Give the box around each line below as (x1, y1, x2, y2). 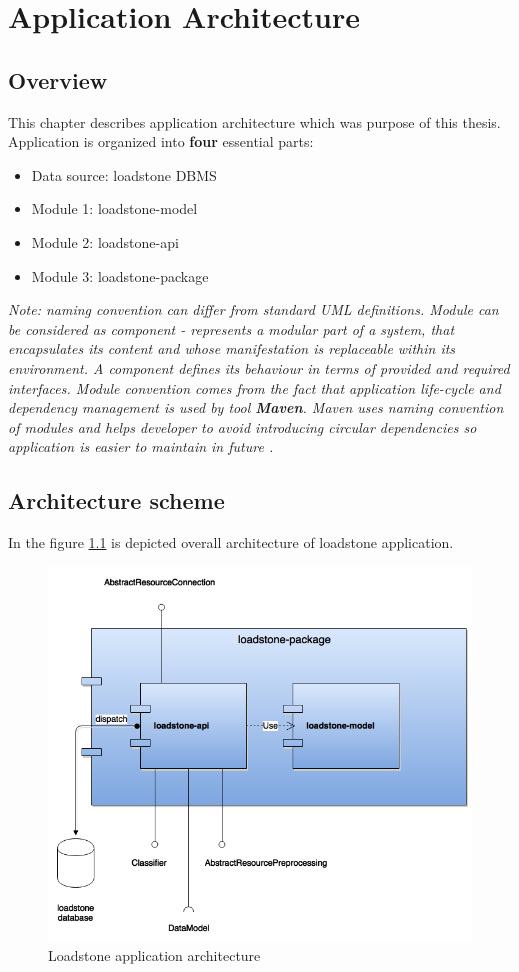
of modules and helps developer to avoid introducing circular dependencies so (8, 416, 477, 437)
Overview (8, 64, 108, 95)
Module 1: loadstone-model (31, 198, 198, 219)
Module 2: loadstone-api (31, 231, 179, 252)
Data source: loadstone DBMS (31, 164, 217, 185)
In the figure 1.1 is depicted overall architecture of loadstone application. (8, 532, 454, 553)
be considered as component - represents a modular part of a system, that (8, 318, 455, 339)
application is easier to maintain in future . (8, 436, 274, 457)
